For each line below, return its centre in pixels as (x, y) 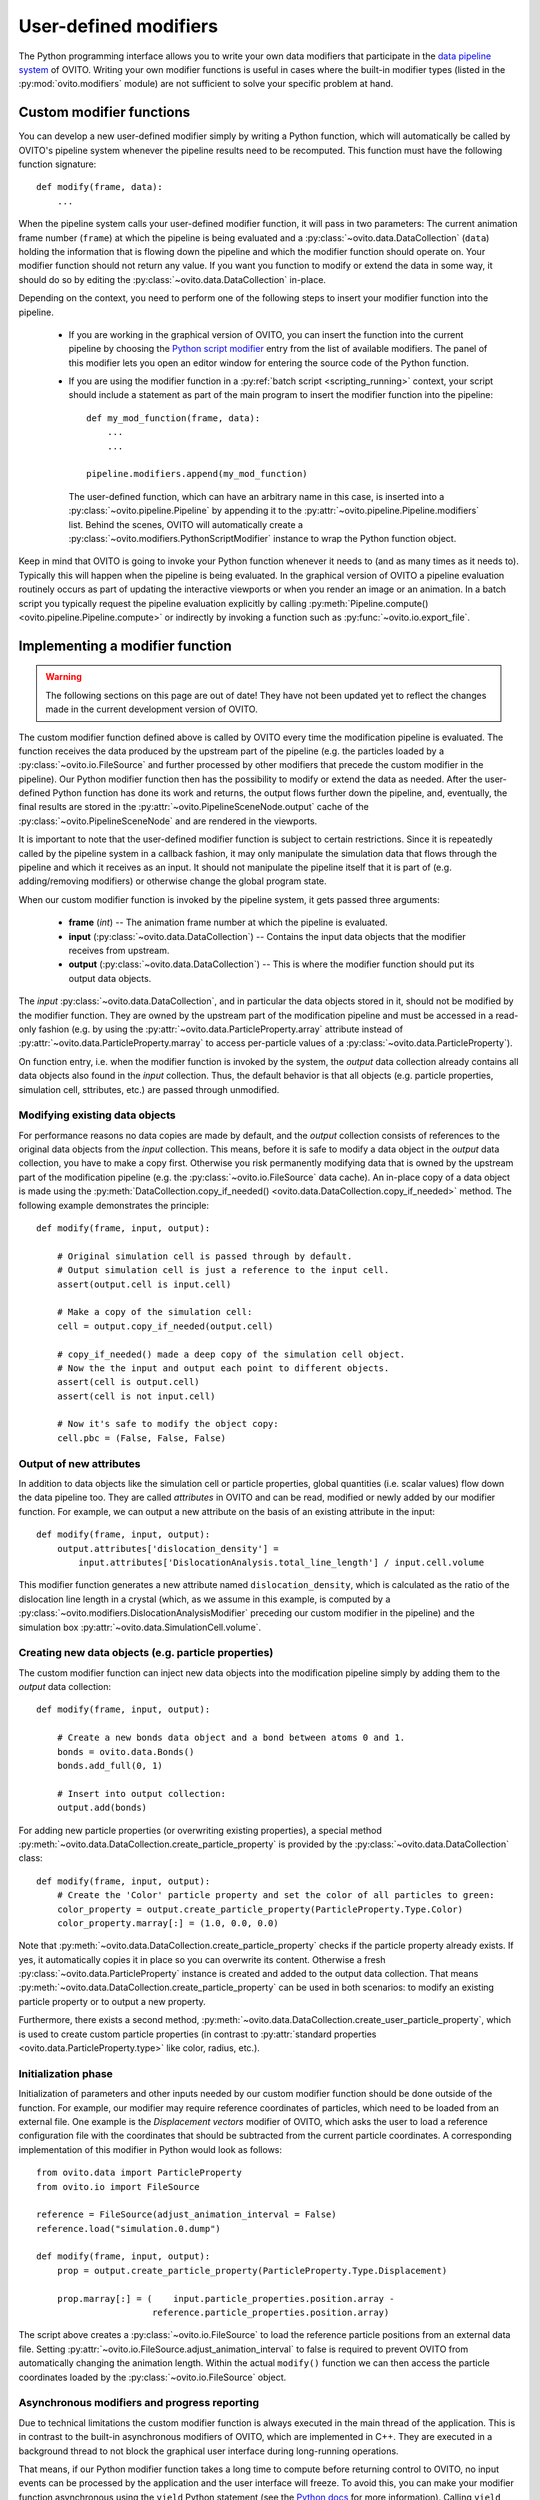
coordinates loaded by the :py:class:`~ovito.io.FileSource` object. (152, 2377)
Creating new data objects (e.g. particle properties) (146, 1653)
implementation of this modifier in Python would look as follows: (150, 2149)
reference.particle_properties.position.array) (270, 2313)
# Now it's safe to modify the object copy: (167, 1424)
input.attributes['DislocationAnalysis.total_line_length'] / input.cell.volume (281, 1562)
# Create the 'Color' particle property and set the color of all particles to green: (275, 1895)
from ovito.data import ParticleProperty (139, 2173)
